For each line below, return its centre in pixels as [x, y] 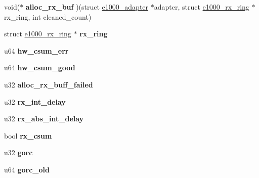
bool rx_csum [28, 135]
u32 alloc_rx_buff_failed [49, 84]
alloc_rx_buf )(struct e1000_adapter [87, 7]
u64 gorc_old [27, 169]
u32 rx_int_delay [35, 101]
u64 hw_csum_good [40, 68]
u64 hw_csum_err [36, 50]
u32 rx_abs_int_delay [44, 119]
